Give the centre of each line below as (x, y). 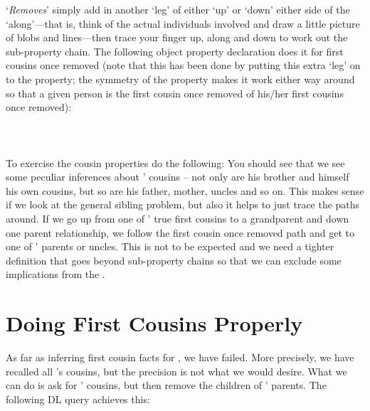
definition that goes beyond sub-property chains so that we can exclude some (174, 260)
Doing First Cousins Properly (154, 323)
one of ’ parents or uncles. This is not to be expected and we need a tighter (170, 246)
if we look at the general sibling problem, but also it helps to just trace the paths (183, 204)
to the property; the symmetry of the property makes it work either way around (180, 79)
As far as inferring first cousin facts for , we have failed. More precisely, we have (180, 357)
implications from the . (55, 274)
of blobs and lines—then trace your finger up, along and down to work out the (177, 37)
